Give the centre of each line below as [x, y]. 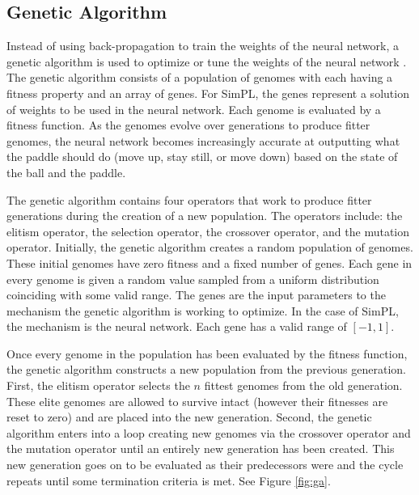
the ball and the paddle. [66, 172]
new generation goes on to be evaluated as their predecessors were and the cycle [205, 465]
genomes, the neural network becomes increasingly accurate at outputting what [203, 140]
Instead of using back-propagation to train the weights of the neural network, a [203, 46]
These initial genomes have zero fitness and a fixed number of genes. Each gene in [209, 262]
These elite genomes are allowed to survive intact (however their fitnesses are [197, 401]
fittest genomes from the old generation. [303, 385]
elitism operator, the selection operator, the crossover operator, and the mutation [208, 231]
